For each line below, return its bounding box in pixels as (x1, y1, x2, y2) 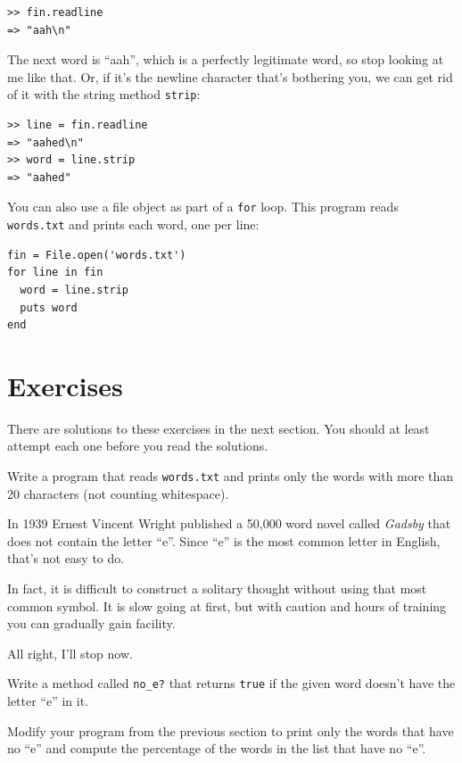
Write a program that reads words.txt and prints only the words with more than (7, 467, 454, 485)
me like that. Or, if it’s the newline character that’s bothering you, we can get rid (7, 67, 453, 86)
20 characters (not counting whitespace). (7, 484, 229, 502)
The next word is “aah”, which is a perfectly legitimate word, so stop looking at (7, 50, 444, 69)
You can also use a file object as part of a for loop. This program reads (7, 197, 399, 216)
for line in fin (7, 266, 103, 279)
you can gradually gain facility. (7, 614, 176, 633)
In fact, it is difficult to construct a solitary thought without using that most (7, 579, 427, 598)
